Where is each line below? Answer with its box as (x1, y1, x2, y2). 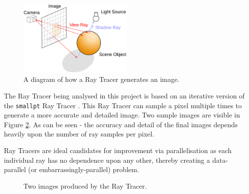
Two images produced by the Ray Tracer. (23, 180, 147, 191)
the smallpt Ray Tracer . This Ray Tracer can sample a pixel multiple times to (4, 100, 242, 110)
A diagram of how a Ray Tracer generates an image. (23, 74, 180, 84)
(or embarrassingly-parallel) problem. (28, 164, 139, 175)
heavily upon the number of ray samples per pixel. (4, 129, 154, 139)
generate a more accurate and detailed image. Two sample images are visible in (4, 110, 240, 120)
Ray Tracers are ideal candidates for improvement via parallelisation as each (4, 145, 232, 155)
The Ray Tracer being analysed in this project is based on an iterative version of (4, 90, 245, 100)
